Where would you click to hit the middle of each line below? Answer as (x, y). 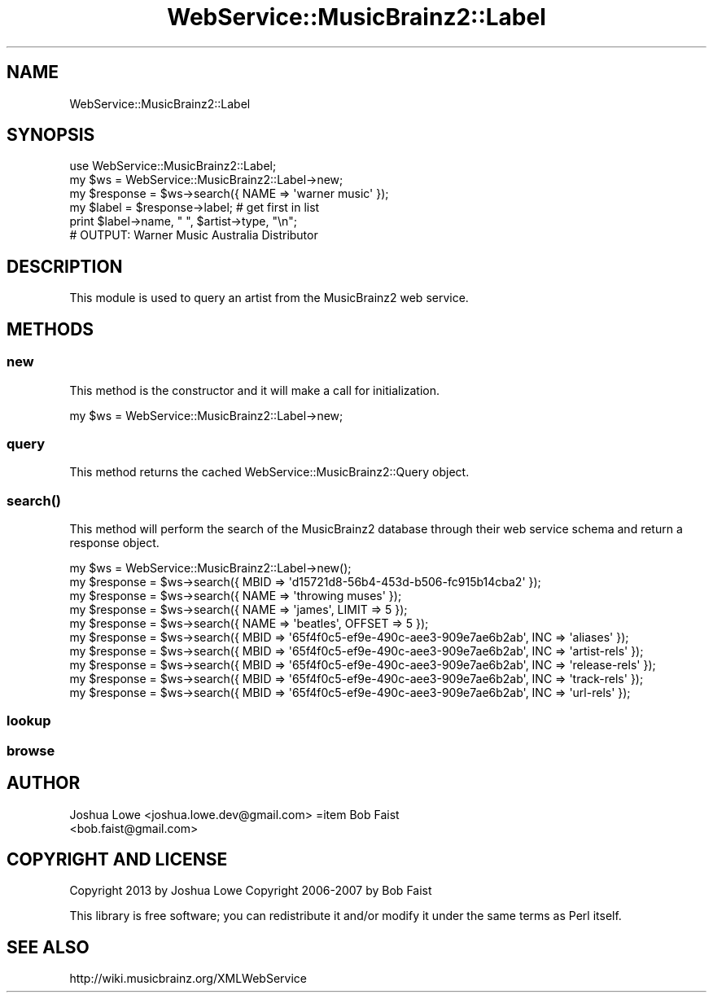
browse (31, 750)
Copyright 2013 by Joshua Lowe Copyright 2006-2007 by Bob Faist (251, 891)
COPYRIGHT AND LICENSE (117, 860)
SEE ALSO (48, 947)
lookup (29, 721)
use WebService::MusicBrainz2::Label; (173, 166)
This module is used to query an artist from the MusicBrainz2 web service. (269, 298)
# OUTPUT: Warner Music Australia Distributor (194, 235)
